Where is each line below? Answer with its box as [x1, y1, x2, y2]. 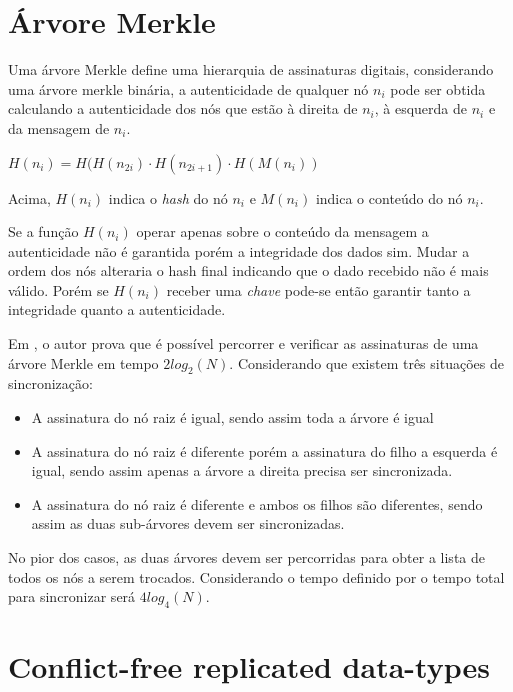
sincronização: [8, 373, 93, 394]
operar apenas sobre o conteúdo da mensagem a [136, 221, 429, 242]
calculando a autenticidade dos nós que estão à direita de [8, 98, 358, 119]
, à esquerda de [374, 98, 468, 119]
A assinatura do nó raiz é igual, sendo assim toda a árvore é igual [31, 407, 434, 428]
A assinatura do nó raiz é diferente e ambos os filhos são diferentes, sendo [31, 493, 483, 514]
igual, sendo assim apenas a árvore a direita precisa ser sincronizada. [31, 460, 453, 481]
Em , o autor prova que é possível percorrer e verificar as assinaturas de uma [8, 333, 479, 354]
